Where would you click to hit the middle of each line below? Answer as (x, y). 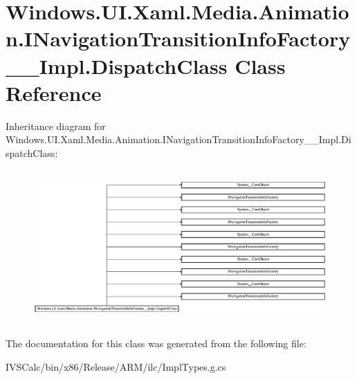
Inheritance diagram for (56, 126)
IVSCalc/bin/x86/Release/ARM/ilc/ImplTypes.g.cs (116, 366)
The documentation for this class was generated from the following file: (156, 343)
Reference (54, 92)
